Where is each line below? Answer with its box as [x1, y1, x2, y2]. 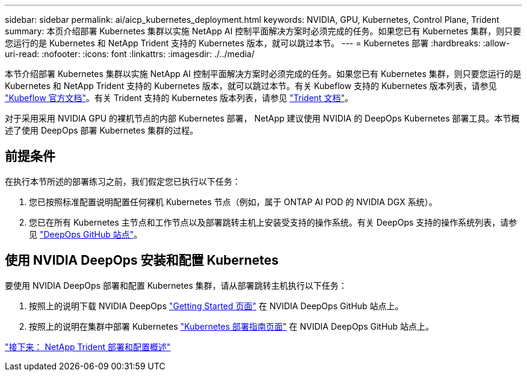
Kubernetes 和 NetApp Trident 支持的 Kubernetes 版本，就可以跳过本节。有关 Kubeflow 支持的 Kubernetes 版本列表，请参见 [5, 81, 497, 91]
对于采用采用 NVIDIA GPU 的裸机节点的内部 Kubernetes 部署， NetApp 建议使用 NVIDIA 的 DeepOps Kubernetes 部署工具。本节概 [5, 113, 520, 123]
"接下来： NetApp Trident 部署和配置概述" [5, 341, 171, 352]
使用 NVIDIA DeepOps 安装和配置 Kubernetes [5, 253, 279, 268]
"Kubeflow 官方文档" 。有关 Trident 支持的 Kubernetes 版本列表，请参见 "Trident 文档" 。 [5, 93, 353, 103]
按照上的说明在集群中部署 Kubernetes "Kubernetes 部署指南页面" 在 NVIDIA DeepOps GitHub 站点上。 [29, 321, 434, 331]
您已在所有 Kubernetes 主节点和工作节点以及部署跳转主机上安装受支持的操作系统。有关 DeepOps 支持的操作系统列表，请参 [29, 217, 517, 227]
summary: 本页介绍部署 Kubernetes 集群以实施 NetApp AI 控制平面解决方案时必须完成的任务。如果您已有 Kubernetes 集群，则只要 [5, 26, 522, 36]
